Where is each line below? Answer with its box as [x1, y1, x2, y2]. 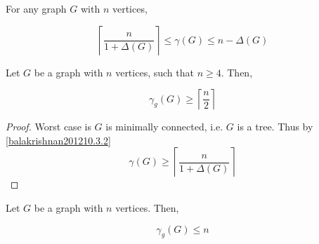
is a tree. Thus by [237, 119, 313, 134]
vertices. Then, [115, 200, 179, 215]
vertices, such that [115, 65, 194, 79]
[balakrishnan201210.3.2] [6, 133, 111, 147]
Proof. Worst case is [6, 119, 91, 134]
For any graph [6, 1, 67, 15]
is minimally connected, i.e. [105, 119, 223, 134]
